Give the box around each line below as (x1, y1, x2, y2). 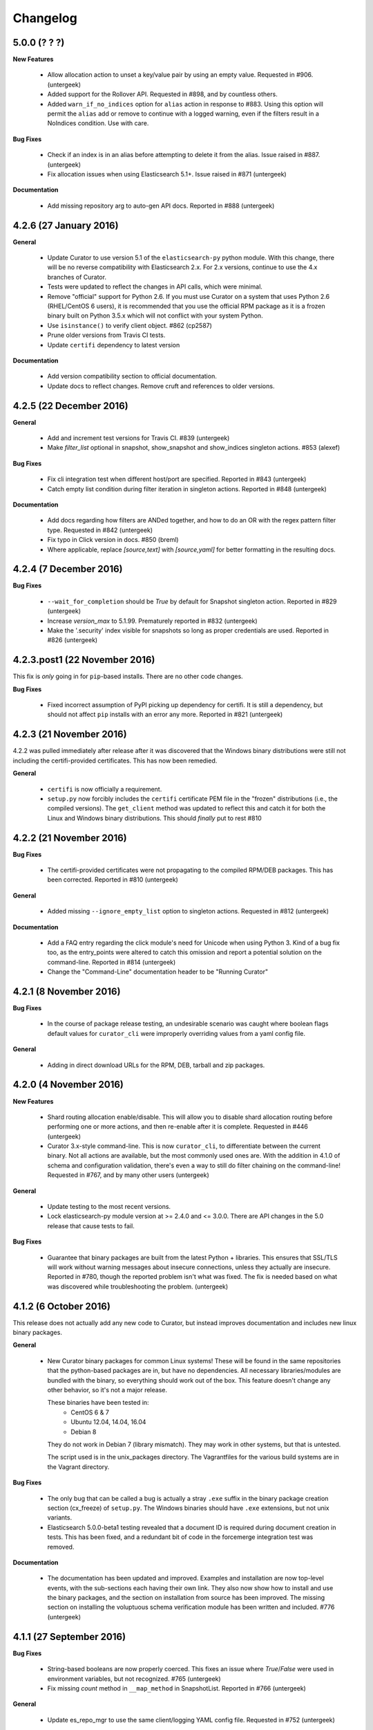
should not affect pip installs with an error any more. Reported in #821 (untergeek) (47, 710, 283, 719)
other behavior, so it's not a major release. (47, 1386, 167, 1394)
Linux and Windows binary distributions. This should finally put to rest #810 (47, 814, 262, 822)
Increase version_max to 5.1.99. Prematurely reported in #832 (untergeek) (47, 617, 258, 625)
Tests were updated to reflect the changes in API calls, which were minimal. (47, 282, 262, 291)
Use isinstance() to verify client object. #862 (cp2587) (47, 321, 212, 329)
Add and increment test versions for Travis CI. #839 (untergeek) (47, 434, 230, 442)
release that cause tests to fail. (47, 1221, 135, 1230)
